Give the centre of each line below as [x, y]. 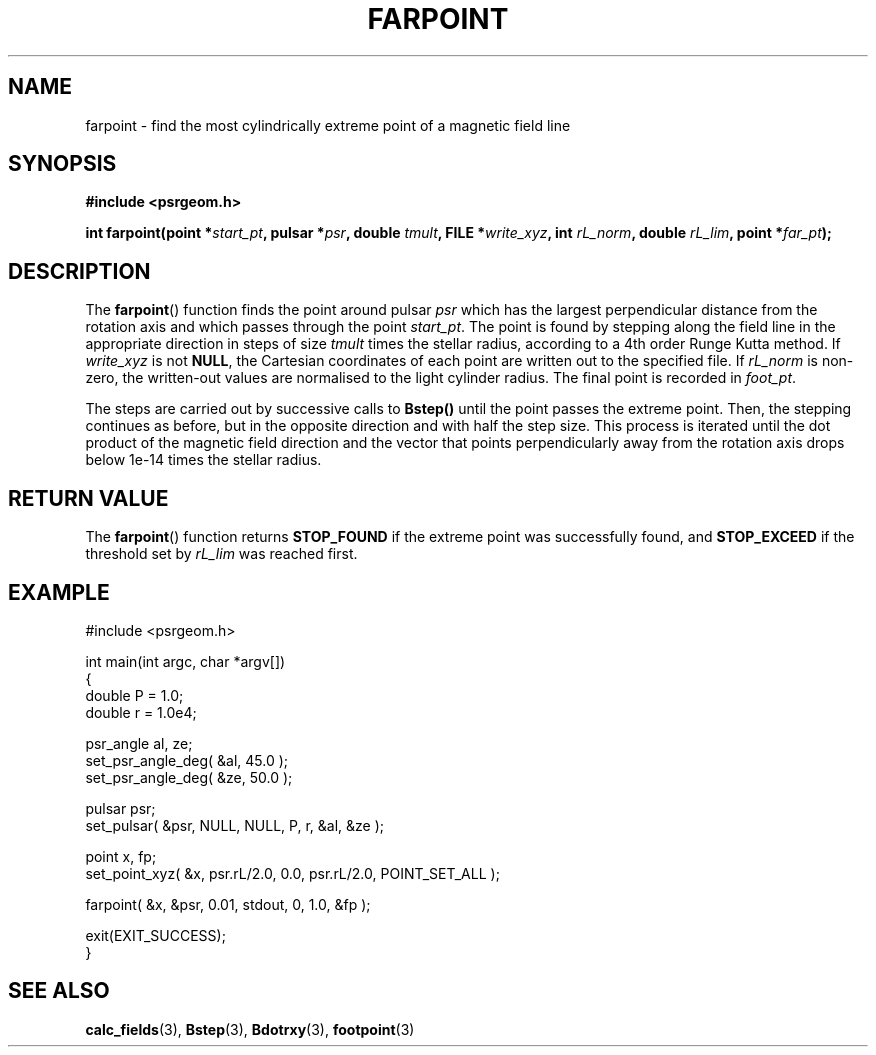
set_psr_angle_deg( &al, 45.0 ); [187, 760]
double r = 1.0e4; [141, 712]
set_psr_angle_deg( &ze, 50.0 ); [189, 777]
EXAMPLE [59, 592]
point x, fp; [121, 856]
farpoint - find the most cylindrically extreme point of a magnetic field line [328, 125]
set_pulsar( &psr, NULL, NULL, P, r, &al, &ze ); [235, 825]
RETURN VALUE [88, 498]
